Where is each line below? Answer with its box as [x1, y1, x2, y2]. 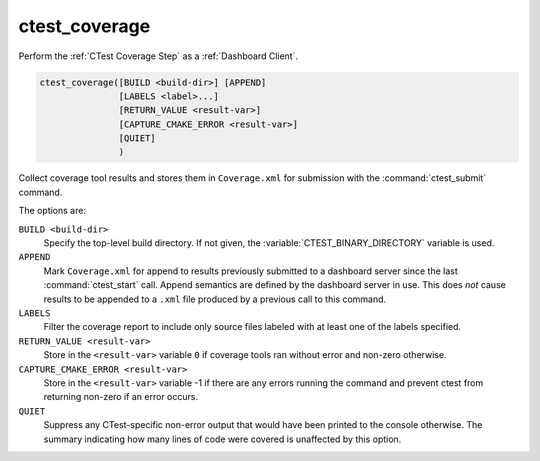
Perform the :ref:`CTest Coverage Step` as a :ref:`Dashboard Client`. [18, 50, 299, 62]
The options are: [18, 205, 87, 217]
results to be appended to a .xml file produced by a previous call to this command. [43, 293, 387, 305]
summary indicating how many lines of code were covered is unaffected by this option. [43, 433, 402, 445]
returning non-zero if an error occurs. [43, 391, 199, 403]
